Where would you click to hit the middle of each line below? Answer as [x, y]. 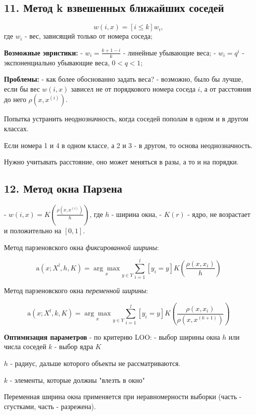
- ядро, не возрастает [219, 214]
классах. [16, 128]
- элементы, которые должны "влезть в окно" [77, 380]
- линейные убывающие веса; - [170, 52]
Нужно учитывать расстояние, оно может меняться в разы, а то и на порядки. [121, 162]
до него [15, 99]
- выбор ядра [74, 346]
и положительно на [33, 230]
